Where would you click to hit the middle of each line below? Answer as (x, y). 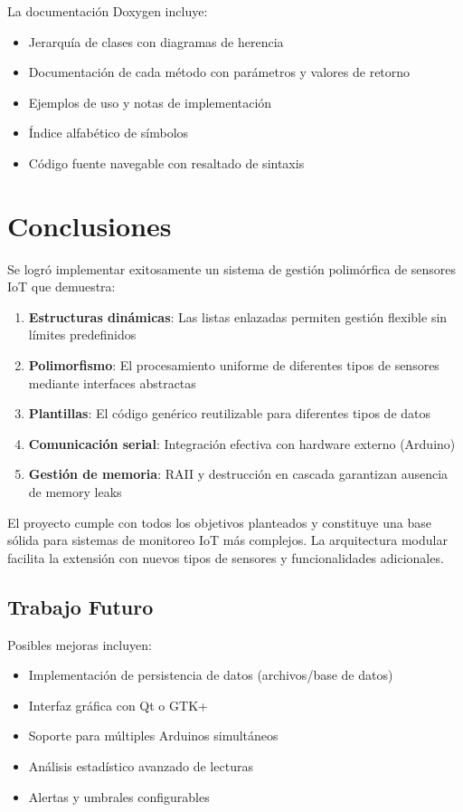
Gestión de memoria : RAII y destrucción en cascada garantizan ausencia (238, 474)
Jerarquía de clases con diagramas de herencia (156, 41)
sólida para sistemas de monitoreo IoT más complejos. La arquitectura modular (227, 540)
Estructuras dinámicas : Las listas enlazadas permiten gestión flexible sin (238, 316)
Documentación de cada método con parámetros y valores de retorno (219, 72)
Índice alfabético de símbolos (109, 133)
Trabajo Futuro (80, 606)
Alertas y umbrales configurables (119, 796)
